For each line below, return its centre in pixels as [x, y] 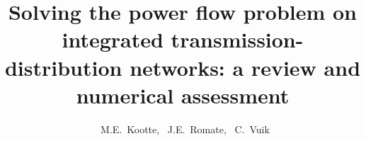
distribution [63, 67]
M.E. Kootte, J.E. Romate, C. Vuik [185, 129]
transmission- [237, 39]
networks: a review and [245, 67]
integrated [113, 39]
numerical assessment [183, 95]
